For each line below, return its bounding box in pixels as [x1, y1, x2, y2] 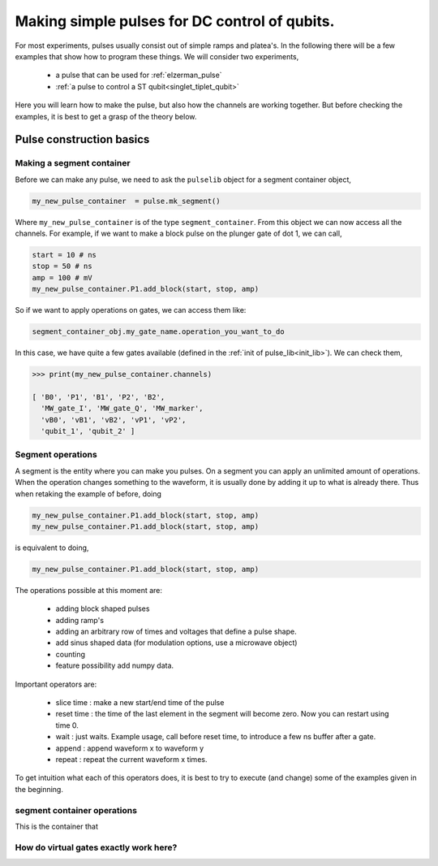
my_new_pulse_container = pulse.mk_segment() [32, 196, 221, 206]
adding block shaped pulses [55, 604, 150, 613]
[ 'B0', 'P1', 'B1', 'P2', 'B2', [32, 392, 165, 401]
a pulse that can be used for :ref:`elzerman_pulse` [55, 70, 222, 80]
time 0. [55, 720, 79, 730]
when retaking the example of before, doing [15, 488, 162, 499]
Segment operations [15, 449, 97, 461]
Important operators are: [15, 679, 97, 689]
